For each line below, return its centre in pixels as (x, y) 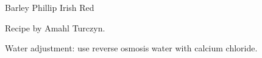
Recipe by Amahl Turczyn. (55, 27)
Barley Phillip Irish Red (50, 7)
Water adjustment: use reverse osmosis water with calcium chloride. (131, 48)
